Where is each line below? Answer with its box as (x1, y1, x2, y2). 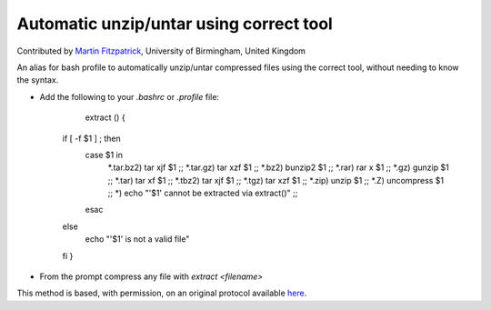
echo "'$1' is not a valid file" (85, 234, 190, 245)
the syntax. (16, 75, 59, 85)
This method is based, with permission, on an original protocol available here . (16, 287, 307, 299)
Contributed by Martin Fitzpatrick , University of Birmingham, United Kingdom (16, 45, 306, 56)
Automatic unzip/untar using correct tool (16, 14, 334, 34)
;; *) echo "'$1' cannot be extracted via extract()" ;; (107, 187, 298, 199)
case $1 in (85, 149, 123, 160)
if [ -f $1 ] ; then (62, 133, 122, 144)
